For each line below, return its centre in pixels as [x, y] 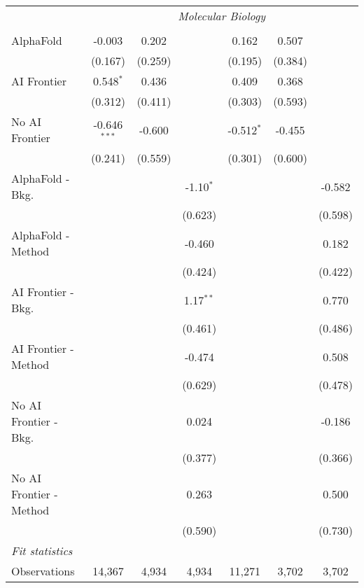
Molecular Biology [222, 16]
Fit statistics [42, 551]
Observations [43, 571]
